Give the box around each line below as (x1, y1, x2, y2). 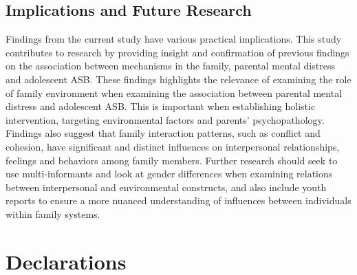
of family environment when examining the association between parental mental (6, 85, 343, 100)
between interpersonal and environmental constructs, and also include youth (6, 179, 327, 194)
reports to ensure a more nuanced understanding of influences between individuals (6, 193, 351, 208)
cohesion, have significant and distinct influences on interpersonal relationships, (6, 139, 340, 153)
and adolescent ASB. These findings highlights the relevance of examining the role (6, 71, 351, 86)
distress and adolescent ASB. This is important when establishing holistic (6, 99, 316, 113)
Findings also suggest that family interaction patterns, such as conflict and (6, 126, 321, 140)
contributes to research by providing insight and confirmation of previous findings (6, 45, 349, 59)
